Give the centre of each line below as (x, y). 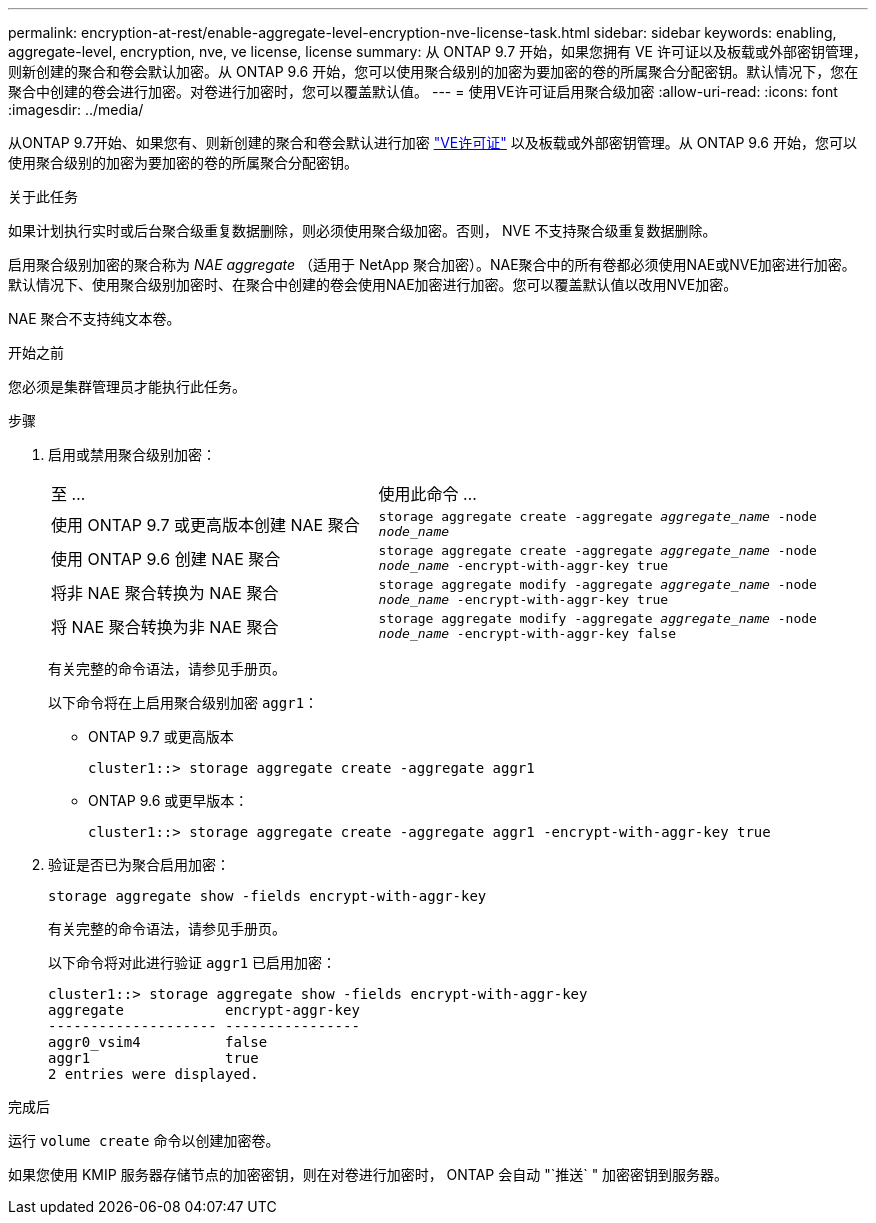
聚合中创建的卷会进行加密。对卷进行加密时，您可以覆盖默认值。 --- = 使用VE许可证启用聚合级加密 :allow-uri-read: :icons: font (423, 91)
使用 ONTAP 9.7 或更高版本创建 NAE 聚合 (205, 525)
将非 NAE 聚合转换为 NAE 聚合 (165, 593)
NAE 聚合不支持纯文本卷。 (94, 318)
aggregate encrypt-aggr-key (204, 1010)
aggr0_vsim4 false (158, 1042)
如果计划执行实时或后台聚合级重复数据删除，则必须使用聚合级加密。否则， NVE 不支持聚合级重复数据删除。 (362, 230)
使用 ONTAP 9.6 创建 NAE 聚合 (166, 559)
